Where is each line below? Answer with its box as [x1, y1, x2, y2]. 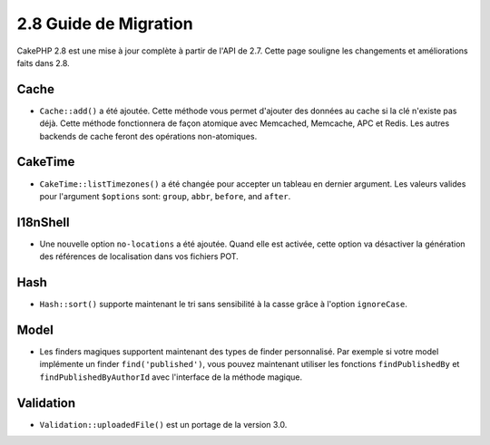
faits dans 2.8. [16, 57, 70, 68]
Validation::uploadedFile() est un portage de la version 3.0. [39, 419, 288, 430]
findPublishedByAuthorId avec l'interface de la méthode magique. [39, 372, 303, 382]
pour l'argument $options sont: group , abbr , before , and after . [39, 190, 291, 201]
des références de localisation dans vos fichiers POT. [39, 251, 240, 262]
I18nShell [16, 214, 70, 230]
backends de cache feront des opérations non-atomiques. [39, 131, 258, 141]
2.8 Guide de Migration [16, 14, 194, 34]
